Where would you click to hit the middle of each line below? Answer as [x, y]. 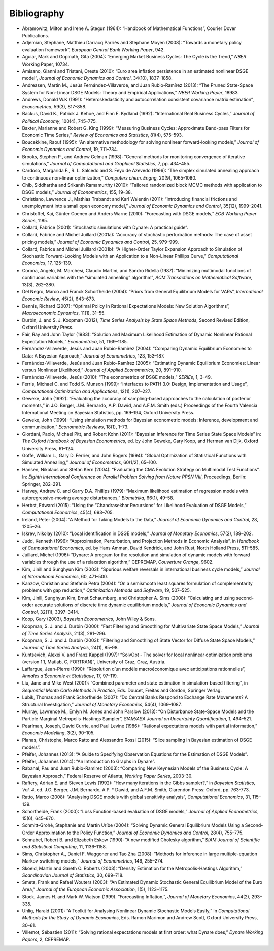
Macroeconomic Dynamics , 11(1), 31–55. [64, 313]
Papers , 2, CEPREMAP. [46, 939]
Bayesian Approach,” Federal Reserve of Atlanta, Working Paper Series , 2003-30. [107, 776]
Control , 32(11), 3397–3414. [51, 612]
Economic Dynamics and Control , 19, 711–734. [70, 150]
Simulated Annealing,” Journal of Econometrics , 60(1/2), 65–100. [90, 462]
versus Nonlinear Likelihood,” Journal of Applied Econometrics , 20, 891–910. [102, 370]
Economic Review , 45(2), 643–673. [59, 299]
